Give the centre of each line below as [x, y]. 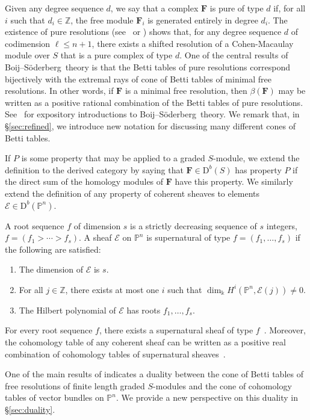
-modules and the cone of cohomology [222, 385]
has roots [144, 310]
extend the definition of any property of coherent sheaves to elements [132, 193]
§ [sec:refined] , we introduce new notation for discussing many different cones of [150, 125]
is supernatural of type [188, 237]
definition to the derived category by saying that [94, 169]
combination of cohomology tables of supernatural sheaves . [115, 354]
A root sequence [35, 225]
